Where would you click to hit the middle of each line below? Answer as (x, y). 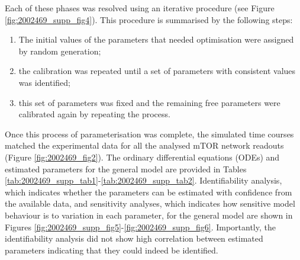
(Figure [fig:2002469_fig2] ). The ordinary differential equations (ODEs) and (142, 157)
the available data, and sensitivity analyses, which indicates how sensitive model (150, 203)
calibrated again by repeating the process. (94, 114)
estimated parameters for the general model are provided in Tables (126, 168)
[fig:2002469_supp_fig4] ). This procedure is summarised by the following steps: (149, 19)
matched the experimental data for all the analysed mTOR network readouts (144, 145)
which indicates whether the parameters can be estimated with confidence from (149, 192)
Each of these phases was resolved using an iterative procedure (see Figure (140, 8)
